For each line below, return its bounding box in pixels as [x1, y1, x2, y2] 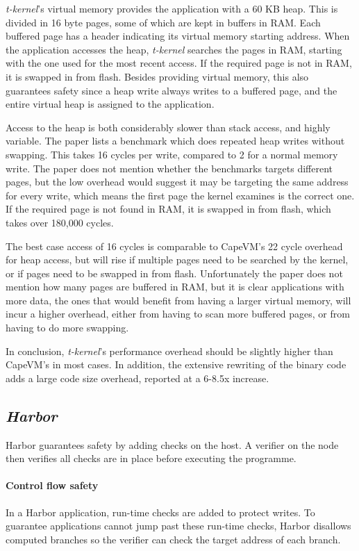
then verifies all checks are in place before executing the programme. [6, 451, 297, 466]
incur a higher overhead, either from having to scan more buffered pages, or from [6, 306, 350, 321]
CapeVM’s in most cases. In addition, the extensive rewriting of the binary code [6, 357, 347, 372]
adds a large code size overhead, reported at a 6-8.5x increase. [6, 370, 269, 385]
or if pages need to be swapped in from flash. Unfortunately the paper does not [6, 265, 343, 280]
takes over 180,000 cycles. [6, 215, 114, 229]
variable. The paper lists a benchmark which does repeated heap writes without [6, 133, 345, 148]
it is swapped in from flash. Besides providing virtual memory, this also [6, 69, 309, 83]
